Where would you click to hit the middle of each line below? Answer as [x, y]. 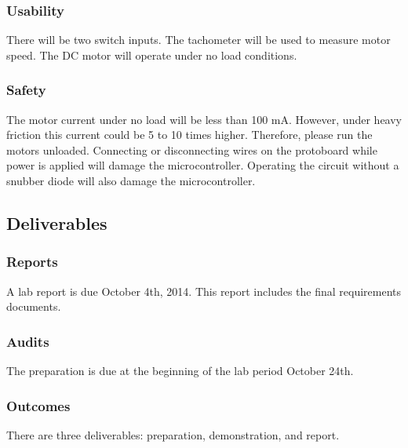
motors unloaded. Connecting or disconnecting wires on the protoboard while [192, 149]
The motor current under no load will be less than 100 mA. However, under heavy [204, 119]
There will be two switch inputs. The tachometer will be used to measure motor [199, 40]
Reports [32, 262]
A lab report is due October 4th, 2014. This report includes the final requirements [204, 291]
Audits [28, 341]
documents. [34, 306]
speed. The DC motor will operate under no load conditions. [152, 55]
